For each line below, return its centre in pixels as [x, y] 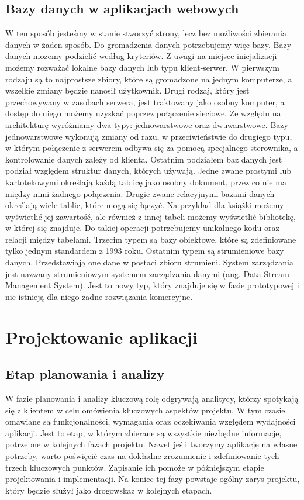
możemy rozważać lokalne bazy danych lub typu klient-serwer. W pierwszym [142, 67]
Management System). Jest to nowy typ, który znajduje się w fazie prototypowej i [152, 285]
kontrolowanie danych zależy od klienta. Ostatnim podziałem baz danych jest [144, 159]
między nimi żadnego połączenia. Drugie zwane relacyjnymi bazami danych [140, 193]
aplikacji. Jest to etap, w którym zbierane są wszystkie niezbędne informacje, [144, 432]
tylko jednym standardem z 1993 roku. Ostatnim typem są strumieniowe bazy [145, 251]
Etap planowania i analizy [85, 374]
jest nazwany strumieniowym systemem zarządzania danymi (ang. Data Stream [147, 273]
